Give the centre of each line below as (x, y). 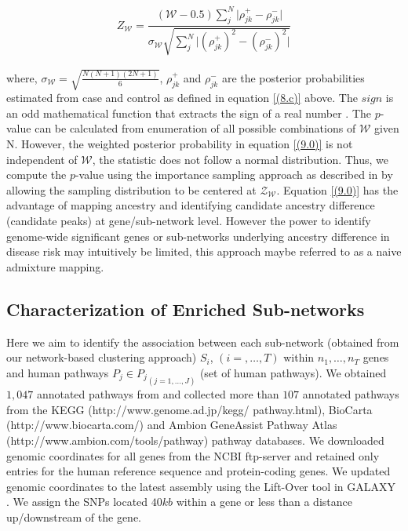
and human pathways (58, 372)
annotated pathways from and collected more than (158, 394)
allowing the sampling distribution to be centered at (131, 189)
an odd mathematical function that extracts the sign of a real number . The (189, 113)
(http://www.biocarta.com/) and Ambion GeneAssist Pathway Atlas (172, 425)
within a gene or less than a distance (264, 502)
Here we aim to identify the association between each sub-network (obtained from (203, 342)
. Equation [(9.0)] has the (337, 189)
